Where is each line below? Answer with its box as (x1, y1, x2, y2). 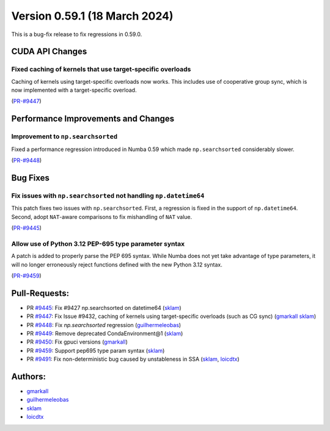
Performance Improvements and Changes (11, 114, 175, 124)
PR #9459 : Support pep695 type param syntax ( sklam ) (26, 347, 165, 354)
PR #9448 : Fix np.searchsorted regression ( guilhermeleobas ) (26, 321, 182, 328)
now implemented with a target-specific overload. (11, 86, 137, 94)
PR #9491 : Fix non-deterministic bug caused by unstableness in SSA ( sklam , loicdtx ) (26, 355, 240, 363)
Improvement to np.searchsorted (11, 132, 118, 141)
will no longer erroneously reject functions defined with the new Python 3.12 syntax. (11, 260, 222, 268)
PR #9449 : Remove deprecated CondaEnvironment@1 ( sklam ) (26, 330, 183, 337)
